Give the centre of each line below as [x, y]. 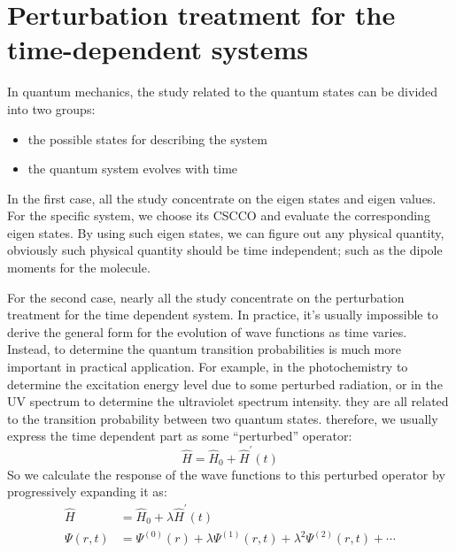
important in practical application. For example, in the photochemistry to [208, 367]
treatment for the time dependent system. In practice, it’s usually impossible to [223, 315]
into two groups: [51, 108]
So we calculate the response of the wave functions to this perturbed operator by [226, 474]
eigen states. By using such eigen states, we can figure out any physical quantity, [226, 232]
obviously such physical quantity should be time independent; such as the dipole [225, 250]
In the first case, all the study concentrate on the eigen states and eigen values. [222, 198]
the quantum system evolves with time [133, 169]
